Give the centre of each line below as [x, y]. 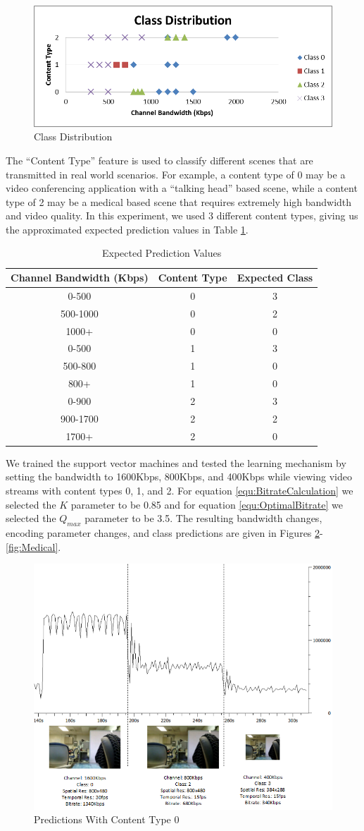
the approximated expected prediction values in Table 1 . [127, 229]
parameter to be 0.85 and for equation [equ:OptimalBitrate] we [207, 504]
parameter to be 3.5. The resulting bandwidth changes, [203, 518]
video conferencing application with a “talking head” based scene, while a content [182, 188]
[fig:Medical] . [33, 546]
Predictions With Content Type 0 [107, 819]
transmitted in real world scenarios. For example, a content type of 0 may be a [176, 174]
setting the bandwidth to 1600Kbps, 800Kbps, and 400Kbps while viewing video [179, 477]
